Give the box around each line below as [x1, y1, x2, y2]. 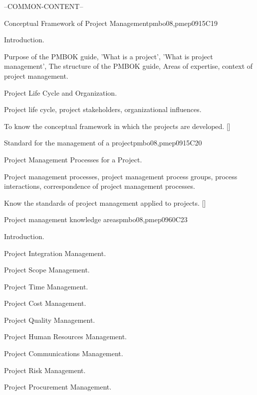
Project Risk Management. [4, 365, 86, 375]
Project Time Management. [4, 281, 88, 291]
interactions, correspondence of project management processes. [4, 181, 195, 191]
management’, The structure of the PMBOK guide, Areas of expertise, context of [4, 61, 253, 71]
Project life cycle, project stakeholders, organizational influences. [4, 104, 202, 115]
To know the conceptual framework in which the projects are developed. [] [4, 121, 231, 131]
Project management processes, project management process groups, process [4, 171, 238, 181]
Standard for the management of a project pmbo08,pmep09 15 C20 [4, 137, 202, 148]
